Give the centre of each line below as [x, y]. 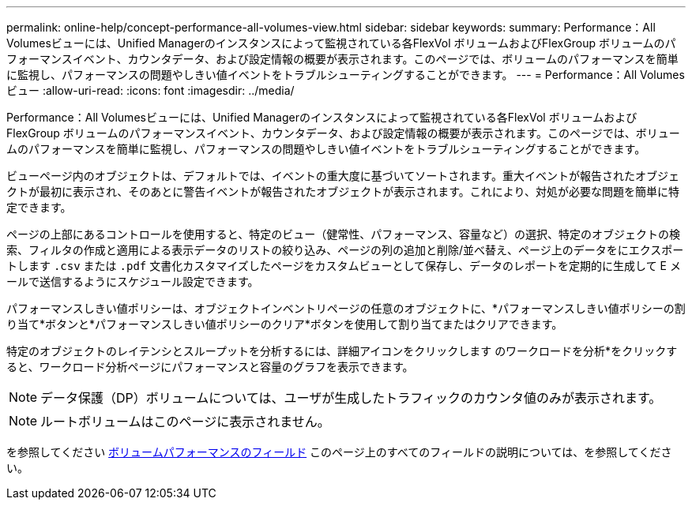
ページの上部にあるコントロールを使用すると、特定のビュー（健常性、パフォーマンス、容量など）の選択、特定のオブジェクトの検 [343, 234]
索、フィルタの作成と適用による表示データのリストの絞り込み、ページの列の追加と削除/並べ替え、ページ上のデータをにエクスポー [345, 250]
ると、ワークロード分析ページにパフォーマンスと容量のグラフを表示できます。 [210, 367]
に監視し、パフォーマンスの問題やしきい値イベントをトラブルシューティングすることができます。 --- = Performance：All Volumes [346, 75]
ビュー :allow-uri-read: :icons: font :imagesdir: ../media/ [150, 90]
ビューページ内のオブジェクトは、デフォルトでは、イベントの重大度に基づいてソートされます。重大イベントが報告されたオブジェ [343, 176]
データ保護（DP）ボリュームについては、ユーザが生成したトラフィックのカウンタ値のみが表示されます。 [351, 398]
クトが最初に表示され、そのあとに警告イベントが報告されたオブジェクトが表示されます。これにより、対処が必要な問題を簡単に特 [343, 191]
